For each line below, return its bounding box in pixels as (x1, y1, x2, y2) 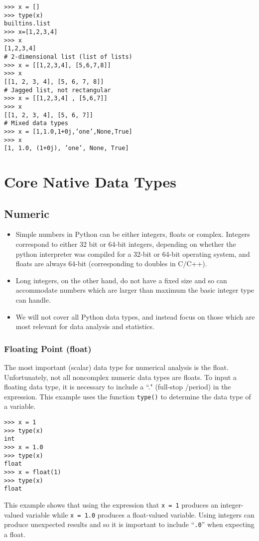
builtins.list (4, 20, 51, 27)
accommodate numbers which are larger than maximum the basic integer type (15, 285, 255, 295)
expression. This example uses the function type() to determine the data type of (4, 391, 251, 401)
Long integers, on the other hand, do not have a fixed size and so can (15, 275, 227, 285)
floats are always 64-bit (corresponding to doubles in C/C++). (15, 258, 207, 269)
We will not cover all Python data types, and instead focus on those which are (15, 311, 255, 322)
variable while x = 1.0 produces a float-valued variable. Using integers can (25, 509, 255, 520)
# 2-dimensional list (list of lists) (4, 53, 132, 60)
